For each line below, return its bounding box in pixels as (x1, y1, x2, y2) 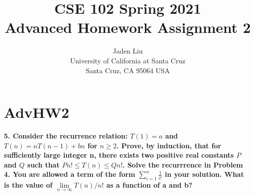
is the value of (4, 180, 53, 190)
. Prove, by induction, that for (116, 140, 222, 150)
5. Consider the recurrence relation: (4, 131, 128, 141)
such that (27, 159, 60, 169)
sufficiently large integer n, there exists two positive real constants (4, 150, 234, 160)
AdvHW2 (4, 102, 69, 122)
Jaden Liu (113, 46, 143, 56)
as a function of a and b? (106, 180, 193, 190)
